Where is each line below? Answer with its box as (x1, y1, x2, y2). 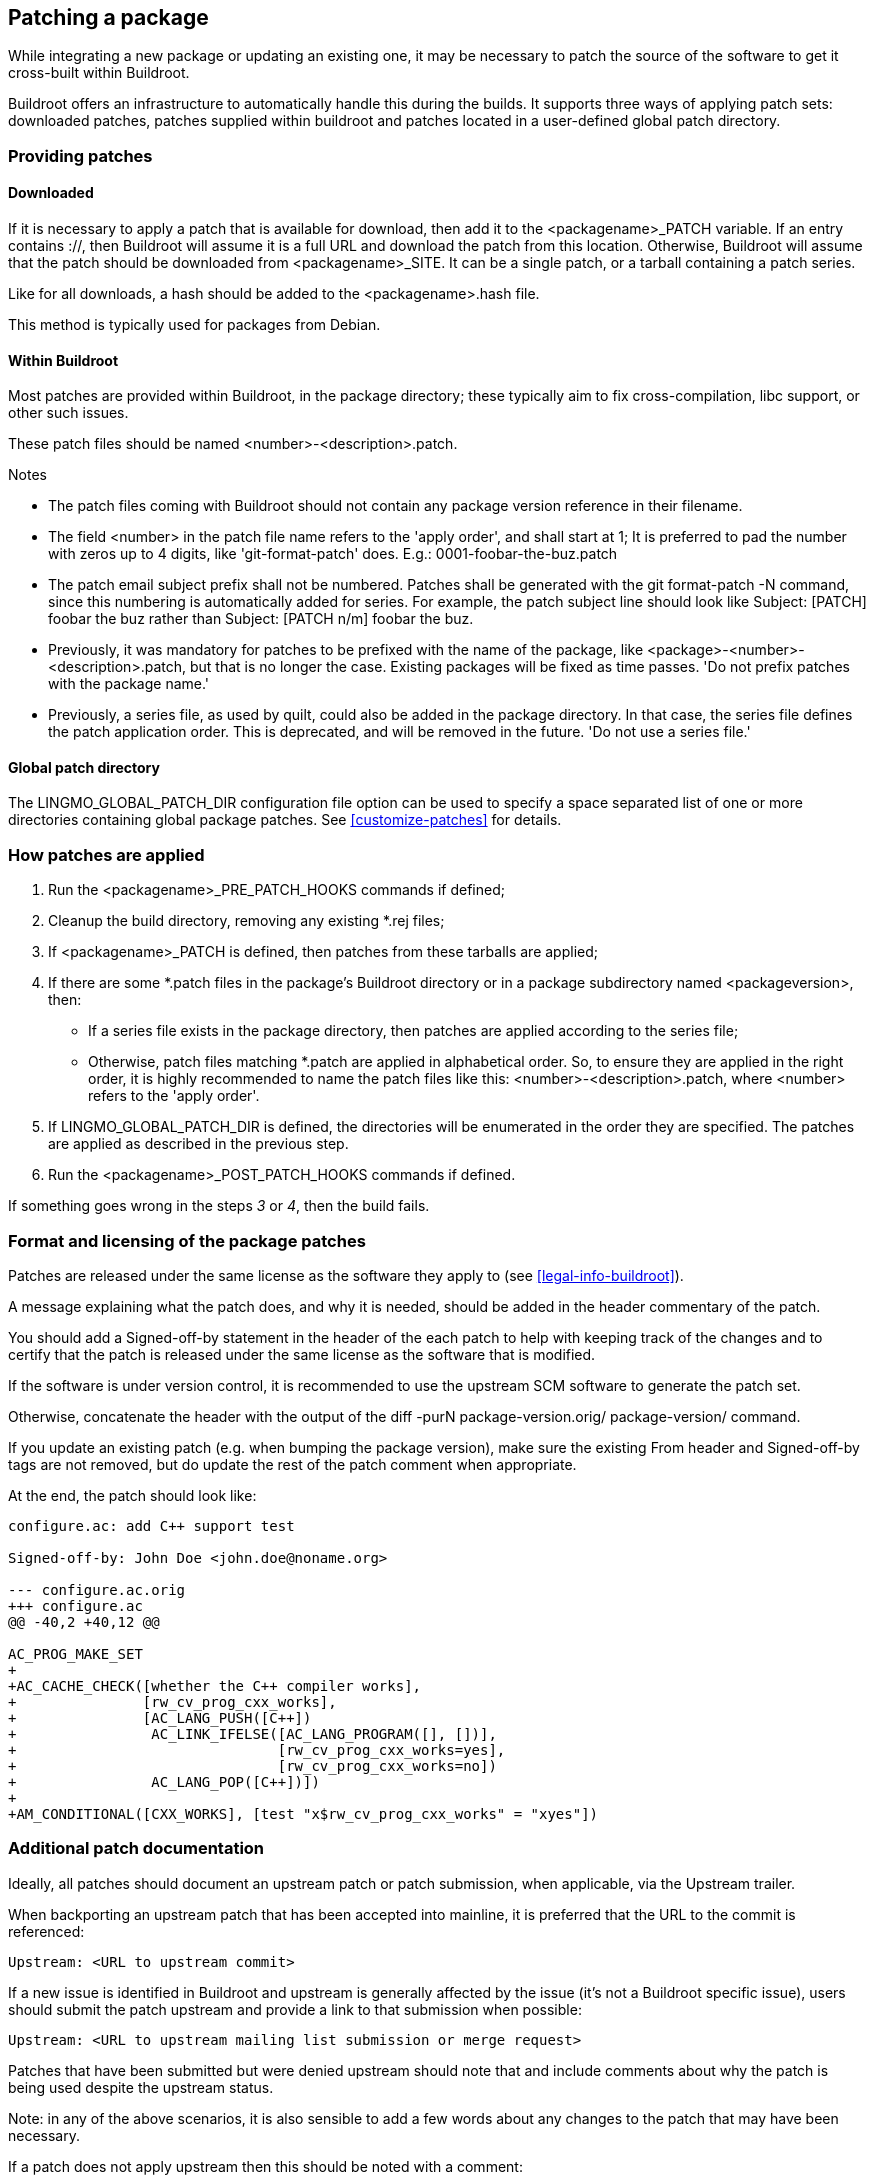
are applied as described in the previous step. (48, 1135, 349, 1153)
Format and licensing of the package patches (8, 1230, 366, 1251)
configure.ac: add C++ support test (8, 1517, 295, 1534)
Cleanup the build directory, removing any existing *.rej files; (48, 912, 445, 930)
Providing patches (8, 145, 153, 166)
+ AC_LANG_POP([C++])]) (8, 1773, 320, 1790)
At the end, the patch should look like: (8, 1486, 257, 1504)
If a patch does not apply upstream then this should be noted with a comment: (8, 2157, 523, 2175)
